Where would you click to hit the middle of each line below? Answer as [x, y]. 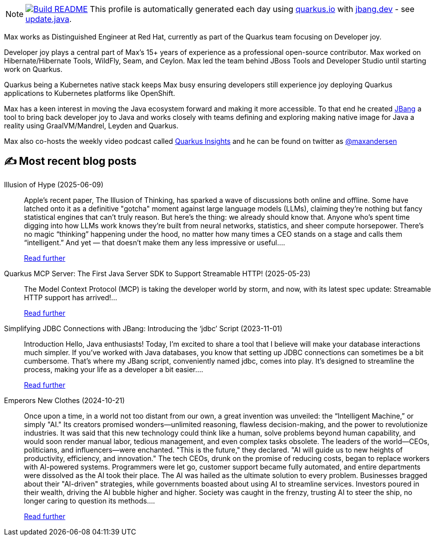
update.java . [49, 19]
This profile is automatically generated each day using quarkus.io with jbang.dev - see [252, 9]
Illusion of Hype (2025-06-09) [54, 184]
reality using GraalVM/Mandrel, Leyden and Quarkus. [91, 126]
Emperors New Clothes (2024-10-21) [64, 400]
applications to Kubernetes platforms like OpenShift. [90, 93]
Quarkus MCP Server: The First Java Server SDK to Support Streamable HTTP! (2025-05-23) [157, 273]
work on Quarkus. [33, 69]
